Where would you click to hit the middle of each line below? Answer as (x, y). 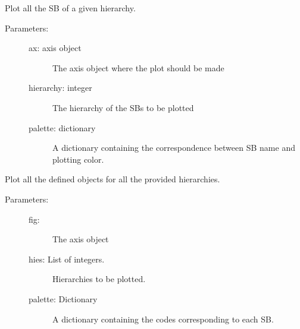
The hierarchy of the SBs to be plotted (123, 107)
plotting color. (78, 159)
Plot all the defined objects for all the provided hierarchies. (112, 179)
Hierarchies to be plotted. (99, 279)
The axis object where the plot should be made (138, 67)
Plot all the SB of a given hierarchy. (70, 8)
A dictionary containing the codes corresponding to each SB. (163, 319)
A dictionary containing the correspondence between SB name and (174, 148)
